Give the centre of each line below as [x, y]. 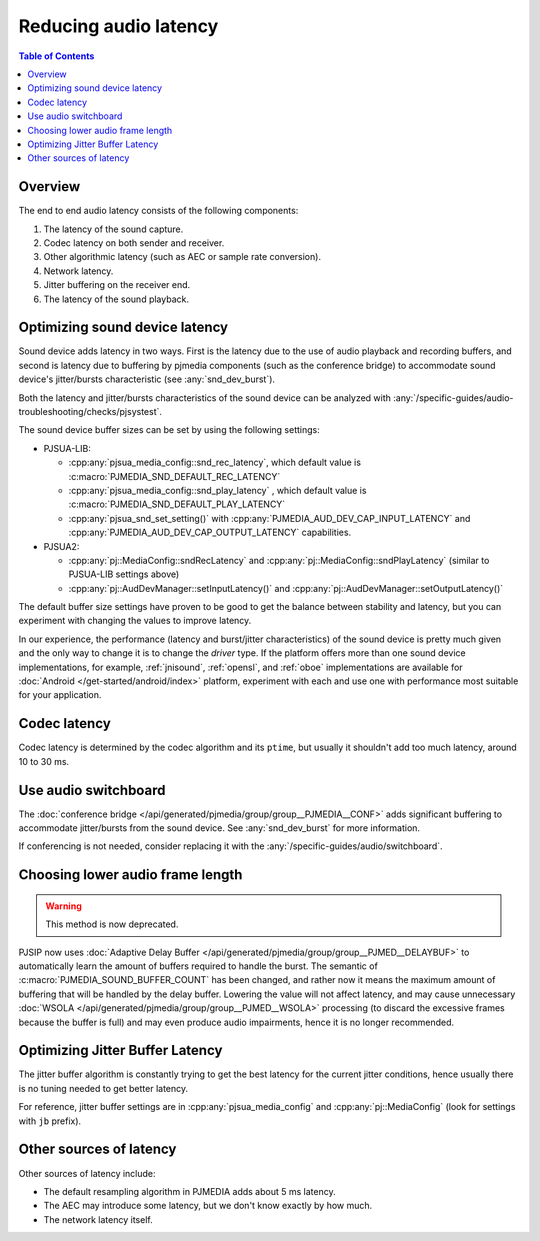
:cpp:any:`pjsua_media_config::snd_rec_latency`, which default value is [215, 462]
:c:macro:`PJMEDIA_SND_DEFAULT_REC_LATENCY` [174, 476]
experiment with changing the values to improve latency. [135, 621]
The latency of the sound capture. [113, 229]
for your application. [60, 695]
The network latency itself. [98, 1219]
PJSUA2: [61, 546]
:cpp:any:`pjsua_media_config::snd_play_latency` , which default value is [217, 490]
